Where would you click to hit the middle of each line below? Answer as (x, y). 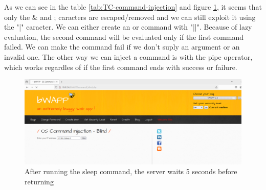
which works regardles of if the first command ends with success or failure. (121, 67)
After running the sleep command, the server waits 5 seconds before (131, 171)
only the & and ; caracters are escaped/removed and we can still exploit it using (130, 17)
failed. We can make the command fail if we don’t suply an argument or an (122, 47)
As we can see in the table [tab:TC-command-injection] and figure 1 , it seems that (133, 7)
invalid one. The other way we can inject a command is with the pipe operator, (128, 56)
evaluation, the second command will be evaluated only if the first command (124, 37)
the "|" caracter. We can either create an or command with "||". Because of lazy (128, 27)
